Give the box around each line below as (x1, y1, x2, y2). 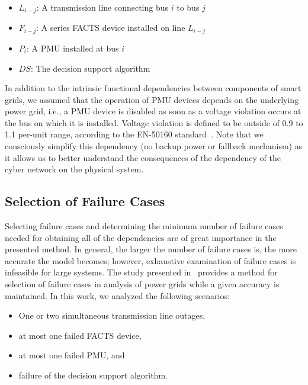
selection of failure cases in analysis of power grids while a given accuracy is (5, 278, 280, 290)
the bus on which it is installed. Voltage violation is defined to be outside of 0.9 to (5, 116, 303, 129)
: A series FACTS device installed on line (36, 21, 185, 34)
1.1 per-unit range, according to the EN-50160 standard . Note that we (5, 128, 264, 140)
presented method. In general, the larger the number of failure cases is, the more (5, 243, 297, 255)
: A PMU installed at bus (26, 41, 119, 54)
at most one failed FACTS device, (18, 329, 142, 341)
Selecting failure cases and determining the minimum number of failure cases (5, 220, 283, 232)
